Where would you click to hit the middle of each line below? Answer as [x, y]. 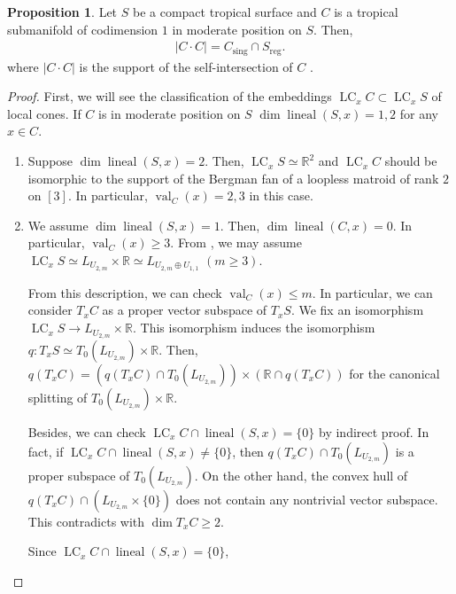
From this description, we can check [125, 292]
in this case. [281, 195]
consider [50, 310]
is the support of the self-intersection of [186, 66]
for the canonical [394, 373]
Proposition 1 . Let [62, 12]
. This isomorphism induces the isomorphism [254, 328]
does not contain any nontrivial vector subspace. [307, 499]
